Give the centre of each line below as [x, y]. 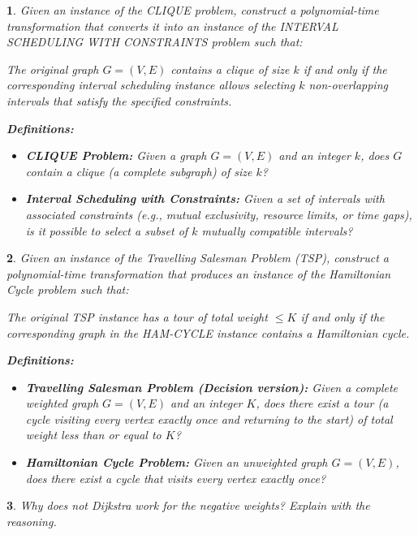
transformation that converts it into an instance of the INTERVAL [172, 26]
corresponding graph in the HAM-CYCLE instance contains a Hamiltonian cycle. [208, 332]
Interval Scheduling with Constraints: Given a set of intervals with [205, 198]
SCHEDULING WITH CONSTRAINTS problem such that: [155, 42]
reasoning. [32, 521]
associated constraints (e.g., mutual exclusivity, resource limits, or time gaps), [219, 214]
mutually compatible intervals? [277, 230]
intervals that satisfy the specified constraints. [119, 100]
